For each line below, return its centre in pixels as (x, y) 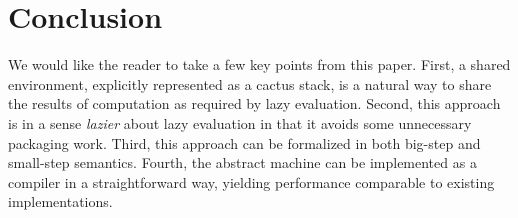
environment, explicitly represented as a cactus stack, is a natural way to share (250, 83)
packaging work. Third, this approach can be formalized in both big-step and (244, 142)
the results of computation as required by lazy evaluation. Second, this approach (254, 103)
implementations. (60, 201)
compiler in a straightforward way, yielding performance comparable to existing (251, 181)
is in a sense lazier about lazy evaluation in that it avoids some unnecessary (240, 122)
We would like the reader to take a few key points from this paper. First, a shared (259, 64)
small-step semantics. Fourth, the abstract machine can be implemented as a (242, 162)
